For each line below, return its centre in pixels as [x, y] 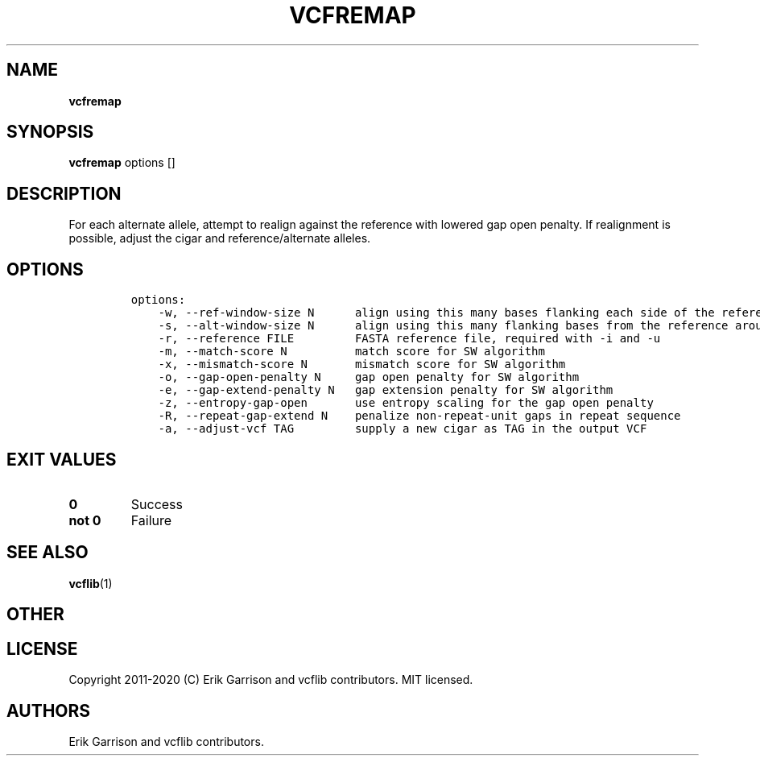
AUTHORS [49, 710]
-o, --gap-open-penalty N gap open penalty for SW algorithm [369, 377]
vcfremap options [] [122, 163]
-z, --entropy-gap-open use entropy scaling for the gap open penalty [406, 403]
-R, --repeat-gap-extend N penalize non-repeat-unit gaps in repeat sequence [419, 416]
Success [157, 504]
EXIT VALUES [62, 459]
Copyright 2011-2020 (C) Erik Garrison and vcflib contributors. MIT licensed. [271, 680]
